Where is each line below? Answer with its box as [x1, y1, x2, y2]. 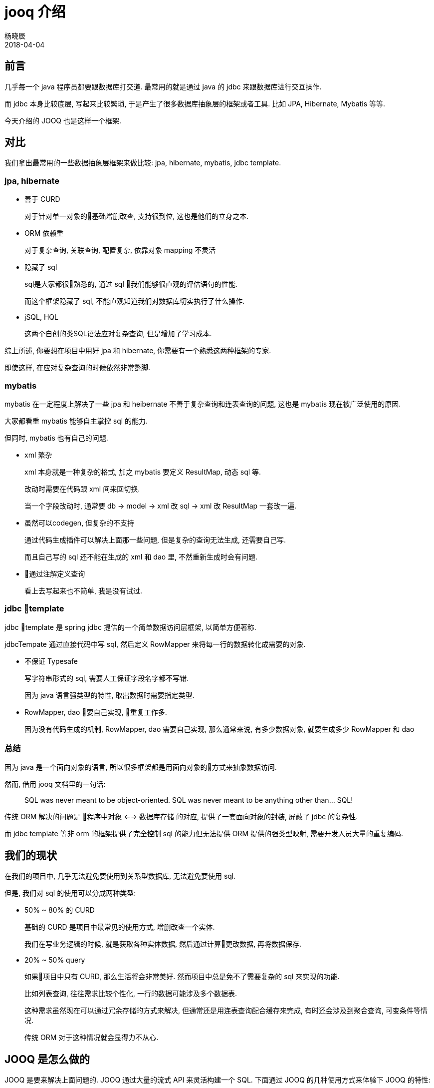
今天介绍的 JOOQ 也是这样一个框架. [4, 116, 122, 125]
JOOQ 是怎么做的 [4, 1053, 90, 1066]
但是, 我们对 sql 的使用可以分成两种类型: [4, 889, 136, 898]
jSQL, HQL [24, 313, 58, 322]
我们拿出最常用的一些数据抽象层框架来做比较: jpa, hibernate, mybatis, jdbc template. [4, 158, 281, 167]
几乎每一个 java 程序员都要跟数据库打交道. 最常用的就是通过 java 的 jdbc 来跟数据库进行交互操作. [4, 82, 322, 91]
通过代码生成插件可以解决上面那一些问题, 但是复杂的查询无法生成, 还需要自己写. [24, 535, 286, 544]
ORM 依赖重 [24, 229, 64, 238]
